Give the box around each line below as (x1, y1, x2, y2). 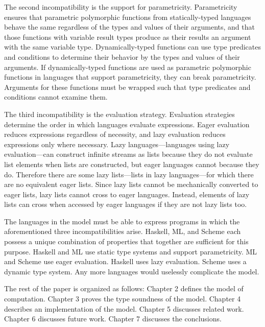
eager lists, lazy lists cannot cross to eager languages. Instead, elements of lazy (4, 189, 250, 199)
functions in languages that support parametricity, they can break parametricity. (4, 72, 256, 82)
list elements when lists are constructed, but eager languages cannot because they (4, 158, 259, 169)
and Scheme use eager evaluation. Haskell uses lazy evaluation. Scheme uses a (4, 256, 247, 267)
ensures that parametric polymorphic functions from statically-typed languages (4, 11, 251, 22)
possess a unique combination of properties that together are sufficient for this (4, 236, 249, 247)
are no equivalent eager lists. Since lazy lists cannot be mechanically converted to (4, 179, 258, 190)
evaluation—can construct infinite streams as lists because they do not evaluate (4, 149, 253, 159)
